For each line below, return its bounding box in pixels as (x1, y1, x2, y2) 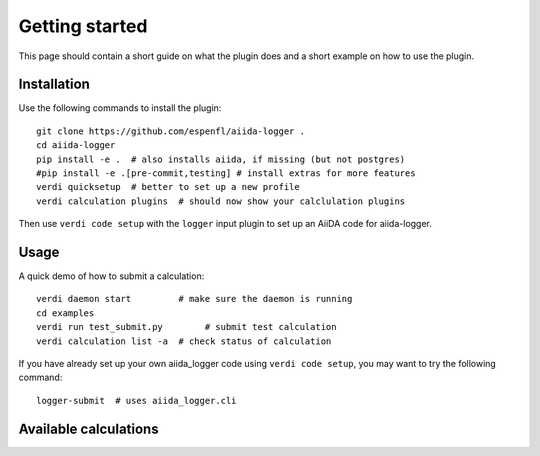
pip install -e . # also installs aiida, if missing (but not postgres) (36, 153, 406, 165)
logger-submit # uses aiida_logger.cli (36, 395, 237, 406)
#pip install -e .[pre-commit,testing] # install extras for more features (36, 168, 416, 179)
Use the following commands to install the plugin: (18, 102, 222, 114)
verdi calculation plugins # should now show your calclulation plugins (36, 195, 406, 207)
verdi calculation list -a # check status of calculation (36, 335, 332, 347)
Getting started (18, 15, 148, 37)
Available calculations (18, 420, 159, 437)
